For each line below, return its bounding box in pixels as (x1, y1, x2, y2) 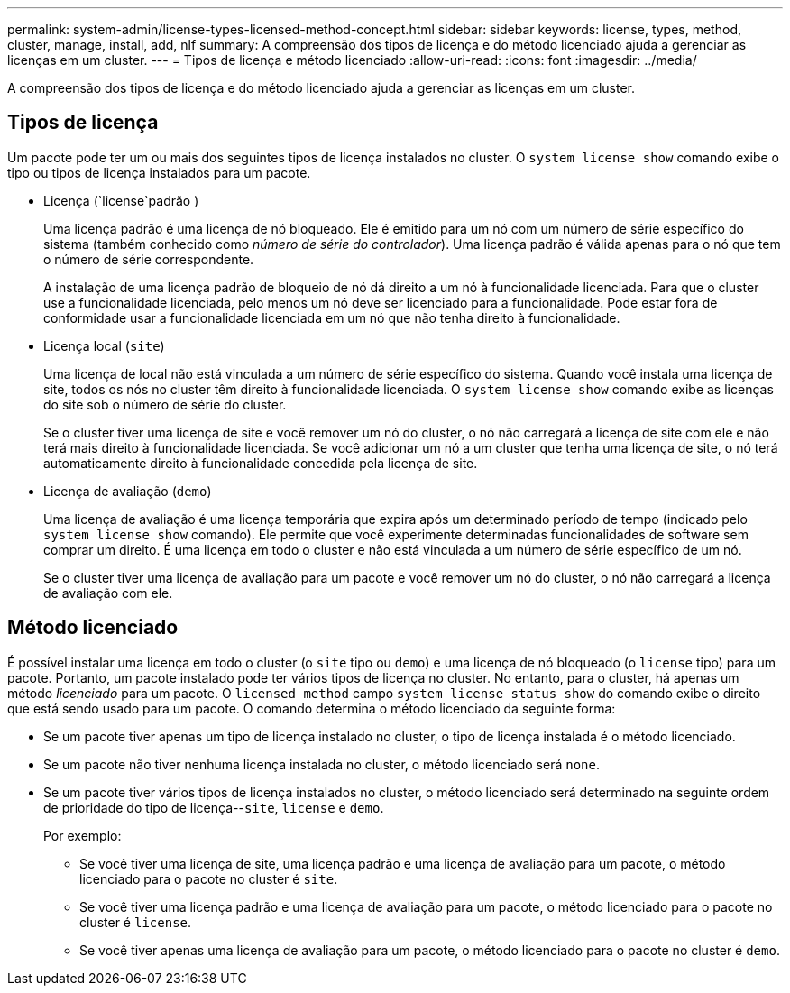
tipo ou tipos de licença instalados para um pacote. (7, 164, 311, 180)
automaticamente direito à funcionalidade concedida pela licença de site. (43, 455, 478, 471)
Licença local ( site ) (43, 337, 165, 354)
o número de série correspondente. (43, 251, 254, 267)
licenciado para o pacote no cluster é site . (79, 870, 338, 887)
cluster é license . (79, 914, 192, 930)
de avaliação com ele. (43, 584, 173, 601)
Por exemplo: (43, 827, 122, 843)
